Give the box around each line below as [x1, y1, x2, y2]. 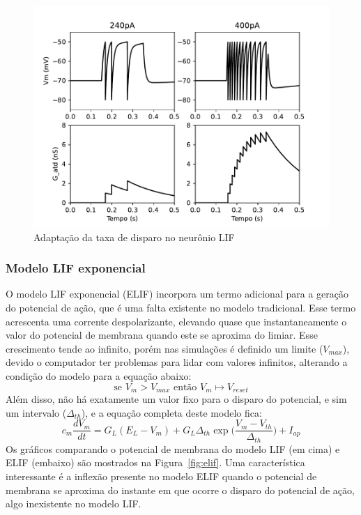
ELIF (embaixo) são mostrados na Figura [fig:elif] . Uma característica [6, 455, 305, 470]
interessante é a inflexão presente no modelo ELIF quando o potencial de [6, 468, 317, 483]
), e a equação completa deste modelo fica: [81, 405, 262, 420]
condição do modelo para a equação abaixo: [6, 368, 192, 383]
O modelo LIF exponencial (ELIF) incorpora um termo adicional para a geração [6, 286, 348, 301]
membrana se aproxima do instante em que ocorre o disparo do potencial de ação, [6, 482, 355, 497]
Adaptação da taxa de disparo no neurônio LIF [33, 229, 235, 244]
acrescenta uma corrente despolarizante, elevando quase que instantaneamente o [6, 314, 347, 328]
